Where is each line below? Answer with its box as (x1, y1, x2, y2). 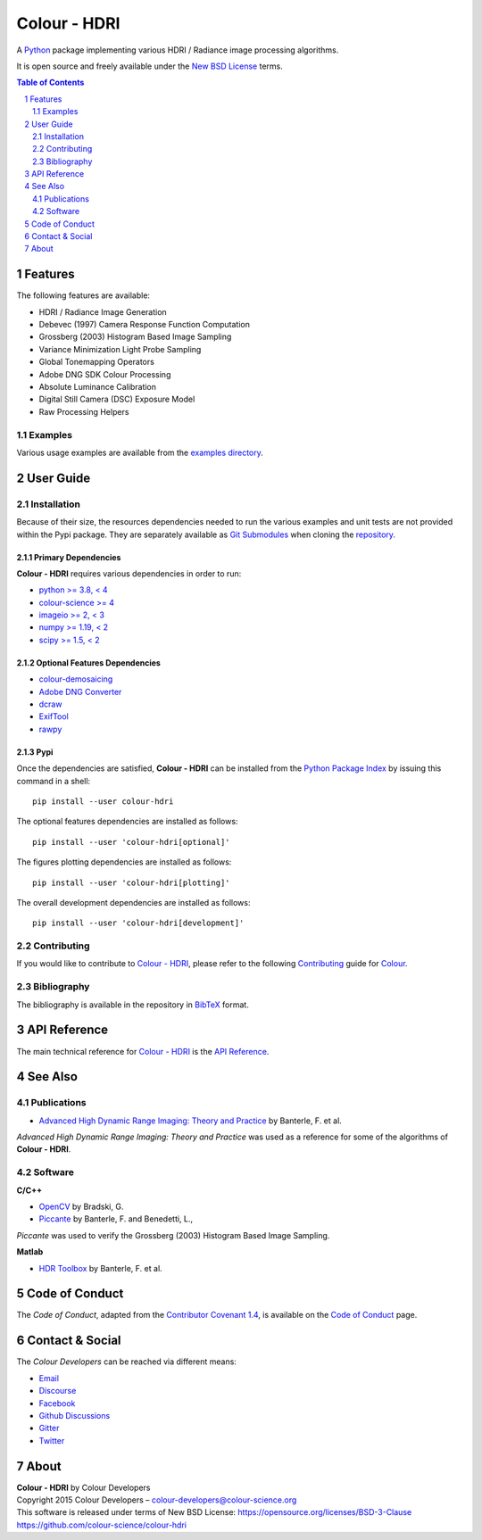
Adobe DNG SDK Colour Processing (38, 368, 171, 379)
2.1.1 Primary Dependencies (16, 551, 121, 562)
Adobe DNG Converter (38, 686, 122, 697)
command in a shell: (16, 775, 91, 786)
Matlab (16, 1246, 44, 1257)
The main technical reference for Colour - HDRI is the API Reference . (16, 1046, 270, 1056)
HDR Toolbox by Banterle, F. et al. (38, 1263, 162, 1273)
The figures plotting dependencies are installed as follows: (16, 857, 232, 867)
